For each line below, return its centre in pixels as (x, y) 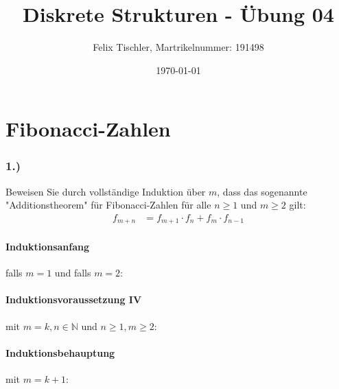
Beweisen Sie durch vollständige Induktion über (106, 191)
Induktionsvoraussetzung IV (74, 299)
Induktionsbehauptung (60, 352)
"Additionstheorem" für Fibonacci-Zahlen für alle (108, 205)
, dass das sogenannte (262, 191)
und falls (73, 273)
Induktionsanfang (48, 246)
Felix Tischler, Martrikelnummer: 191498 (178, 47)
